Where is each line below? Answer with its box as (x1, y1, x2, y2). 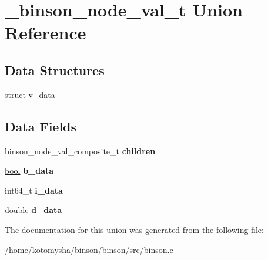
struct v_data (5, 88, 55, 100)
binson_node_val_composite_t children (5, 144, 156, 157)
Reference (5, 21, 86, 45)
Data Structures (5, 60, 105, 79)
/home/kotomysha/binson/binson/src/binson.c (5, 243, 173, 255)
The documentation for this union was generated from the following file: (5, 223, 264, 235)
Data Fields (5, 117, 77, 135)
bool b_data (5, 164, 54, 177)
